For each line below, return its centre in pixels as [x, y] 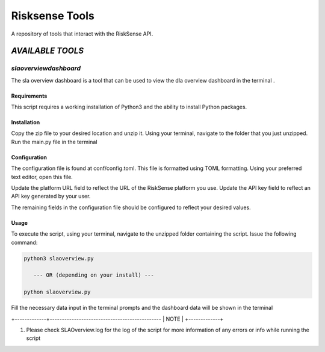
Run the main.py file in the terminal [54, 142]
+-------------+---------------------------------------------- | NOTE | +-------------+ [117, 319]
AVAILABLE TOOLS [48, 51]
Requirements [29, 96]
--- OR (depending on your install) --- [94, 275]
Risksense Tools [53, 16]
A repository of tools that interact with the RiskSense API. [82, 34]
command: [24, 242]
